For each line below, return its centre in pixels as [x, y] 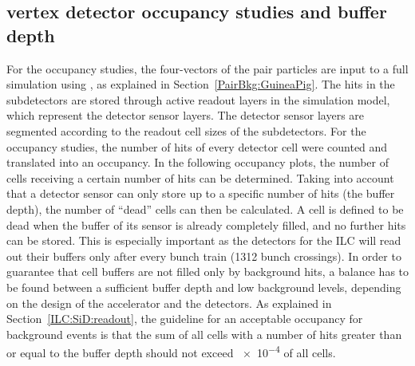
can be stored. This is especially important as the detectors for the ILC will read [204, 240]
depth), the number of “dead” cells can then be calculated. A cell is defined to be [205, 209]
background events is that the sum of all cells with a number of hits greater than [204, 334]
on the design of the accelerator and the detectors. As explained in [169, 303]
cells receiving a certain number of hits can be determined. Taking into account [200, 177]
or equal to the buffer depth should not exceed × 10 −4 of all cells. [171, 351]
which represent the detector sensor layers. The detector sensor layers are [186, 115]
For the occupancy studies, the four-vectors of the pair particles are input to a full [207, 68]
